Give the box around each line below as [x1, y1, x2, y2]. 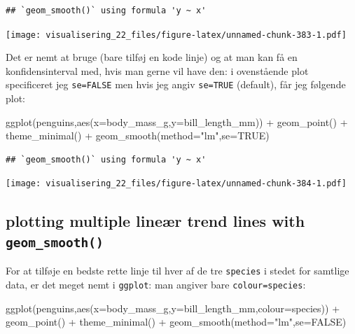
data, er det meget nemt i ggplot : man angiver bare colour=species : [6, 277, 306, 291]
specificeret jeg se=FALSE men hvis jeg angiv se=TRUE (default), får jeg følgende [6, 77, 346, 92]
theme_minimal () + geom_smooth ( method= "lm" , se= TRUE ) [6, 128, 270, 143]
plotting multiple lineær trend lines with [6, 209, 305, 231]
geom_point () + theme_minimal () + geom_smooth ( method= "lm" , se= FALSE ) [6, 314, 347, 329]
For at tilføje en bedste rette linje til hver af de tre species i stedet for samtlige [6, 263, 349, 278]
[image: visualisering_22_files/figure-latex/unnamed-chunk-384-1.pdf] [6, 179, 347, 189]
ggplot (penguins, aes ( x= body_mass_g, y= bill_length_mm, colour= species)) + [6, 300, 340, 315]
